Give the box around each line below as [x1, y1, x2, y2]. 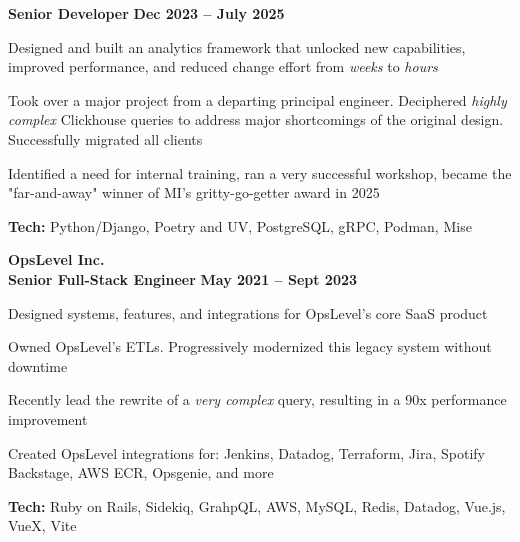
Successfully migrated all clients [8, 128, 203, 149]
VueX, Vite [8, 515, 77, 536]
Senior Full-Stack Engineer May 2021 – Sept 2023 [8, 268, 358, 289]
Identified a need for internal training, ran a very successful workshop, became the [8, 162, 512, 183]
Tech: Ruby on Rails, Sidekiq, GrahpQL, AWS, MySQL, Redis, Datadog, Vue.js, [8, 495, 506, 516]
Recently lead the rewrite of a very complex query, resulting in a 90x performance [8, 389, 507, 410]
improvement [8, 408, 88, 429]
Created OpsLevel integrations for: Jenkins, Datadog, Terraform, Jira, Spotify [8, 442, 485, 463]
